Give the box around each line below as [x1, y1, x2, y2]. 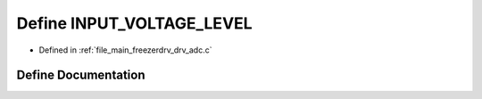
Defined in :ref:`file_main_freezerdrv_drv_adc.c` [38, 45, 212, 55]
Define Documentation [16, 68, 145, 83]
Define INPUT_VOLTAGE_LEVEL [16, 13, 253, 33]
